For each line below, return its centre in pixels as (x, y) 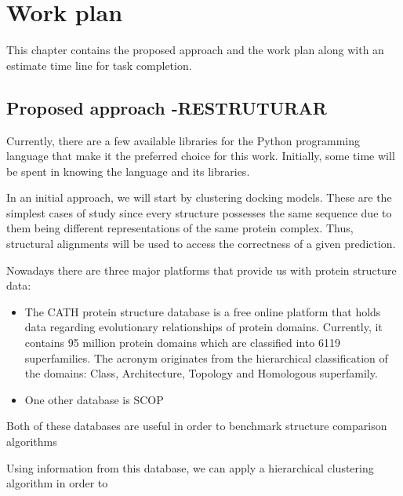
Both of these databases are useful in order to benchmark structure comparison (197, 426)
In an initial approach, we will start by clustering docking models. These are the (199, 197)
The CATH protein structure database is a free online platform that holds (203, 311)
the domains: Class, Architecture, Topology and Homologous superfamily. (201, 373)
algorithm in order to (57, 483)
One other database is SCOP (94, 399)
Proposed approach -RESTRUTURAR (167, 107)
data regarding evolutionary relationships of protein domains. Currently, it (203, 327)
